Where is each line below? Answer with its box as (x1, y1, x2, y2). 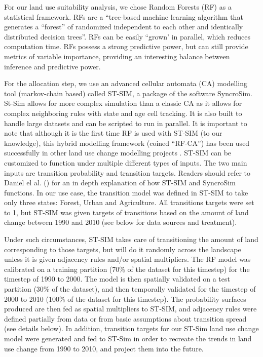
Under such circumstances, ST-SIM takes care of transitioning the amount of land (4, 234, 258, 245)
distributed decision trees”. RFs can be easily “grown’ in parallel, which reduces (4, 31, 250, 42)
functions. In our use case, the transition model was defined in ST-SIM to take (4, 187, 248, 197)
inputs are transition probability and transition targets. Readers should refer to (4, 167, 250, 178)
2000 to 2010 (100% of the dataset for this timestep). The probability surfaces (4, 293, 246, 304)
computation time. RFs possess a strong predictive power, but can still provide (4, 41, 248, 52)
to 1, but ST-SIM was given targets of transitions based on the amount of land (4, 207, 249, 217)
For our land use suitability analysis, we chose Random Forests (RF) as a (4, 2, 232, 12)
